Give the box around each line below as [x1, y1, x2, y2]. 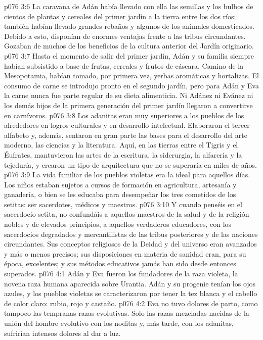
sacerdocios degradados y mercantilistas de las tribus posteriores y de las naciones [4, 228, 258, 239]
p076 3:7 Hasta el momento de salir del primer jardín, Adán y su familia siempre [4, 50, 254, 61]
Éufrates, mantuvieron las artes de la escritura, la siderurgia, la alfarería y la [4, 149, 242, 160]
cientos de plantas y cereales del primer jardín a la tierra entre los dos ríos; [4, 11, 236, 21]
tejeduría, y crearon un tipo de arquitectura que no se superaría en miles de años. [4, 159, 257, 170]
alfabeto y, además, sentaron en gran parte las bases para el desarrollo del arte [4, 129, 247, 140]
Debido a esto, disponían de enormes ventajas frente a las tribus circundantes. [4, 30, 246, 41]
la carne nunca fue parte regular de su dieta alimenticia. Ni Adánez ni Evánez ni [4, 90, 253, 101]
